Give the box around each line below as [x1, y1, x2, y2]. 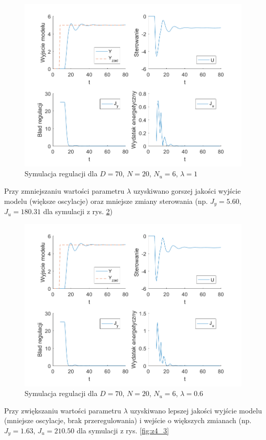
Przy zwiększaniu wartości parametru [4, 405, 121, 415]
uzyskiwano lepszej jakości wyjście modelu [130, 405, 262, 415]
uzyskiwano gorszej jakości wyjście [133, 186, 241, 196]
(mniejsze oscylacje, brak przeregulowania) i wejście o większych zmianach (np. [4, 415, 252, 426]
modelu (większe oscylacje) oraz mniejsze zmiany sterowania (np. [4, 195, 208, 206]
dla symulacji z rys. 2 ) [43, 206, 113, 217]
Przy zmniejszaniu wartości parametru [4, 186, 125, 196]
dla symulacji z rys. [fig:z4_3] [76, 425, 169, 435]
